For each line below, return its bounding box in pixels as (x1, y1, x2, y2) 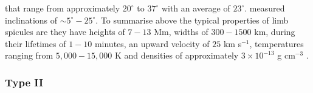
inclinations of (5, 13, 58, 26)
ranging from (5, 49, 53, 62)
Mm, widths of (154, 25, 208, 38)
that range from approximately (5, 2, 120, 14)
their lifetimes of (5, 37, 66, 50)
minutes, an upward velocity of (94, 37, 210, 50)
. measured (244, 2, 285, 14)
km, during (254, 25, 295, 38)
